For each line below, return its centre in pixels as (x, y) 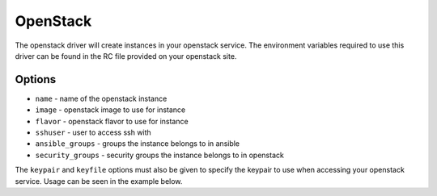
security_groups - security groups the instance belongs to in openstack (160, 155)
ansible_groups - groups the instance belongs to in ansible (138, 144)
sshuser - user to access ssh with (93, 132)
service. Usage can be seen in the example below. (99, 181)
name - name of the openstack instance (101, 98)
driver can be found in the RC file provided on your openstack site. (126, 56)
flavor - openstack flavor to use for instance (112, 121)
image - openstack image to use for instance (110, 110)
